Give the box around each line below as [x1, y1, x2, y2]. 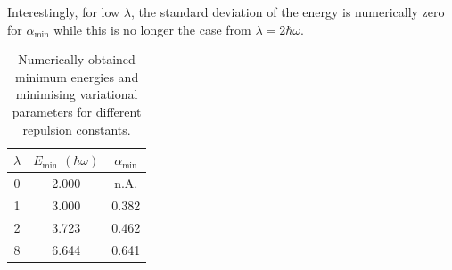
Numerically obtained [18, 50, 136, 69]
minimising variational [15, 85, 138, 103]
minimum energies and [15, 67, 139, 86]
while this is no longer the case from [53, 20, 251, 38]
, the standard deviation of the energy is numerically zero [131, 3, 445, 20]
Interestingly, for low [7, 3, 120, 20]
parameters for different [12, 102, 142, 120]
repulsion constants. [22, 119, 131, 138]
